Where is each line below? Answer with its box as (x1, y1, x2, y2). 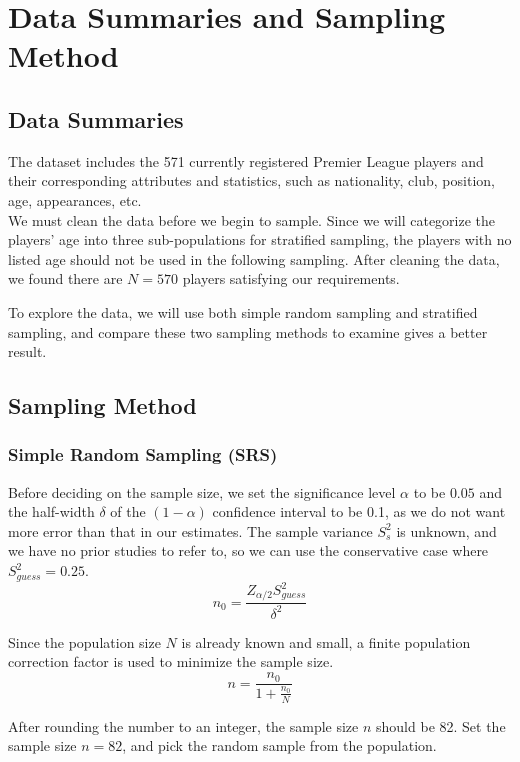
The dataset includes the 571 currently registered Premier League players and (8, 150, 484, 171)
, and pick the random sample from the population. (122, 735, 437, 756)
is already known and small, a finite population (181, 631, 471, 652)
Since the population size (8, 631, 161, 652)
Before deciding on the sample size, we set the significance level (8, 481, 396, 502)
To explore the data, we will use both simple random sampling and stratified (8, 301, 478, 322)
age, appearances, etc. (8, 189, 142, 210)
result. (8, 341, 47, 362)
